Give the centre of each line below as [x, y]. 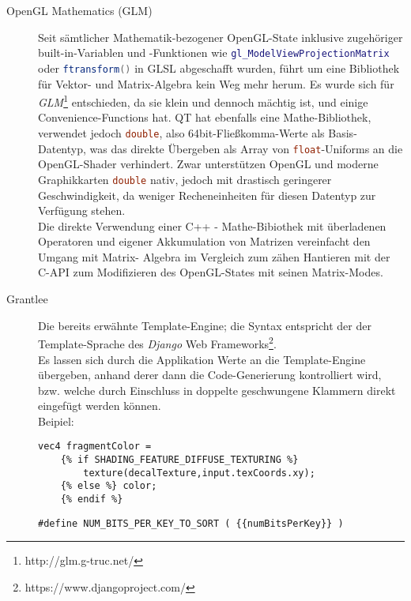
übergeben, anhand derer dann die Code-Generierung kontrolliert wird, [210, 375]
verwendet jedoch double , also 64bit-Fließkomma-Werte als [181, 132]
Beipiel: [56, 421]
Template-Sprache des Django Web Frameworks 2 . [157, 342]
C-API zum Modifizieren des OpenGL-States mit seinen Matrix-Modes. [211, 272]
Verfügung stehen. [82, 210]
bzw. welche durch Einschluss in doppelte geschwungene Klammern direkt [217, 390]
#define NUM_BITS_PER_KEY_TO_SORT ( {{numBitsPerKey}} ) [191, 523]
